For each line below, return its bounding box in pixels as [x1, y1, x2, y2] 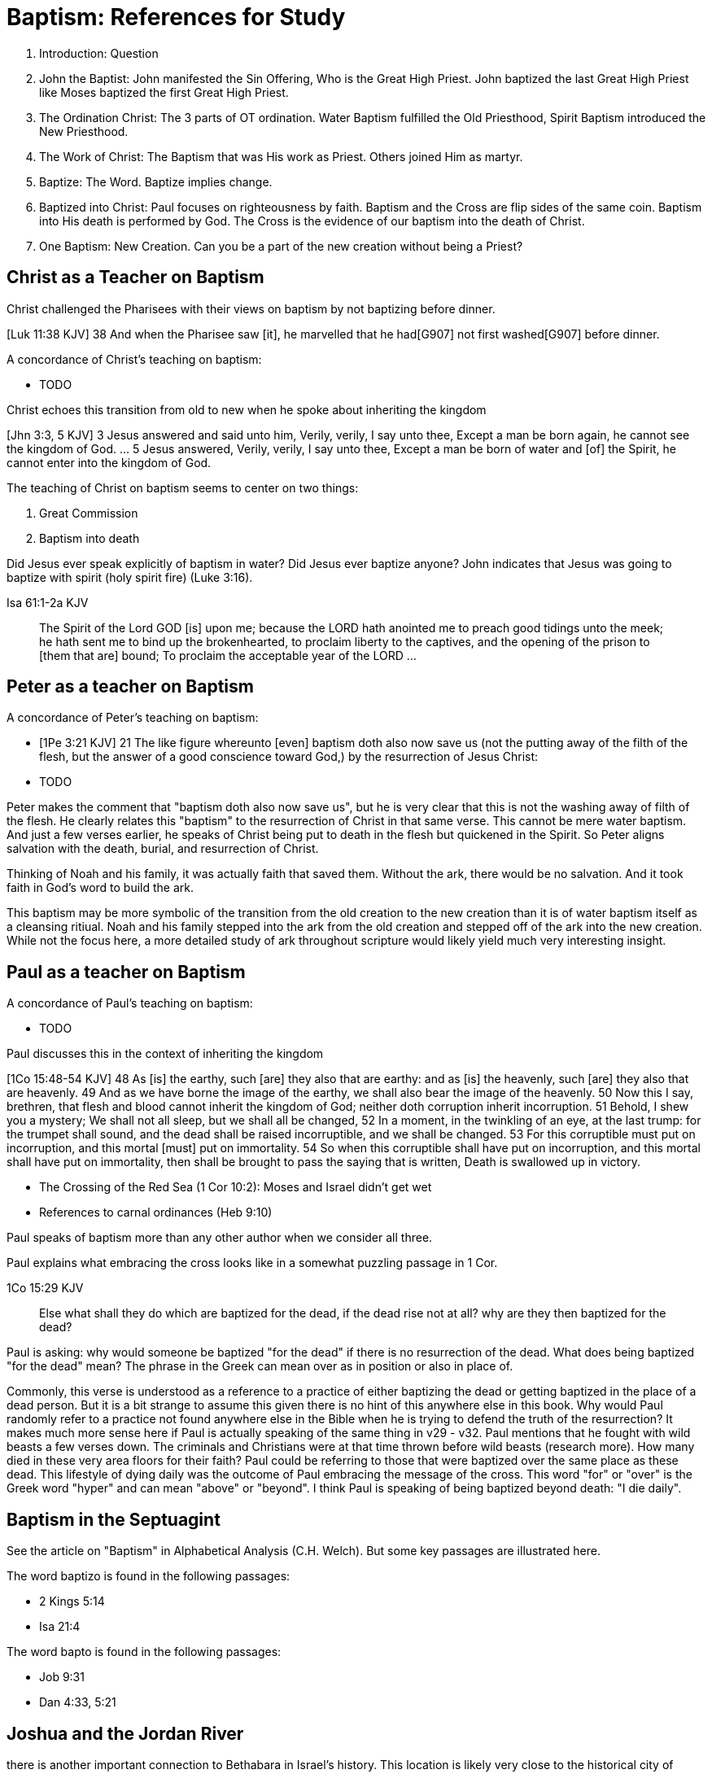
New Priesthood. [39, 124, 129, 138]
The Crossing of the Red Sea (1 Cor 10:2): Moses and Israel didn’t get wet [39, 1180, 432, 1195]
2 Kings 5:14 [39, 1594, 105, 1609]
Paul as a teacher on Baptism [7, 961, 246, 982]
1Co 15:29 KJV [7, 1281, 84, 1296]
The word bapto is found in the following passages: [7, 1645, 282, 1659]
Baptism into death [39, 531, 140, 545]
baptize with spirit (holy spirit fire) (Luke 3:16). [7, 570, 253, 584]
